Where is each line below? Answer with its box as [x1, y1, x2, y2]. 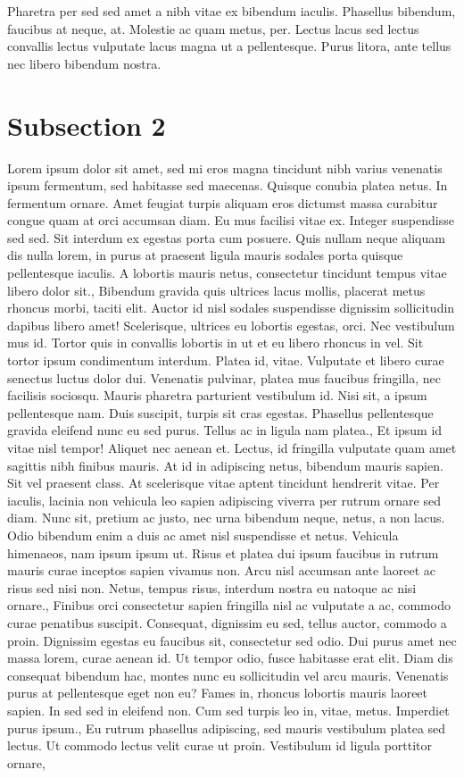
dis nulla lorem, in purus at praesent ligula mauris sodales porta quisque [7, 246, 403, 264]
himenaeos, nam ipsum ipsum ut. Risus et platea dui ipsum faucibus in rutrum [7, 543, 439, 562]
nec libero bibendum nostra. [7, 54, 162, 72]
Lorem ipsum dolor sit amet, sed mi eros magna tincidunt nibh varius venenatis [7, 158, 443, 177]
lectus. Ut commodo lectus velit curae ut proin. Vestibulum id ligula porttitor [7, 736, 433, 755]
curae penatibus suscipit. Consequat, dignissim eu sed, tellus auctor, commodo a [7, 613, 447, 632]
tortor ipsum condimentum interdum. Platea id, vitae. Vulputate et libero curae [7, 351, 444, 370]
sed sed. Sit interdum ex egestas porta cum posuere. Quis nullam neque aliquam [7, 228, 445, 247]
